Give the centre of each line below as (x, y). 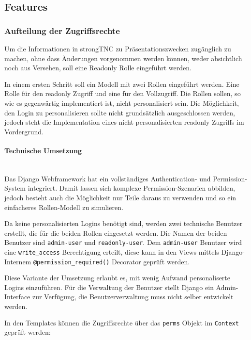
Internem (18, 261)
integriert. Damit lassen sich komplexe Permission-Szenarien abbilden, (131, 188)
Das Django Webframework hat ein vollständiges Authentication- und (108, 178)
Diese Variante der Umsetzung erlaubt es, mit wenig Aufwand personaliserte (118, 278)
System (15, 188)
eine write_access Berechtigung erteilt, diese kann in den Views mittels (112, 251)
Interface (17, 297)
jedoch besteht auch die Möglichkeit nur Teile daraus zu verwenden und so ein (120, 197)
